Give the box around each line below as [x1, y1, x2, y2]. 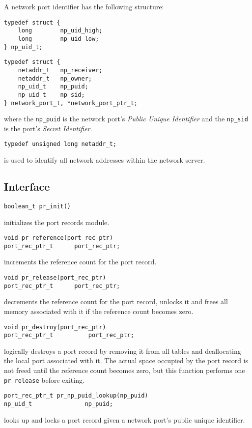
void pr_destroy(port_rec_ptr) [4, 323, 106, 331]
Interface [4, 179, 50, 194]
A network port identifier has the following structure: [4, 1, 164, 11]
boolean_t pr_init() [4, 202, 71, 210]
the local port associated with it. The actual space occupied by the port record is [4, 355, 249, 366]
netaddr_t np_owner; [18, 75, 92, 82]
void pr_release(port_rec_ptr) [4, 274, 106, 282]
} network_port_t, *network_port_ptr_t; [4, 99, 138, 107]
